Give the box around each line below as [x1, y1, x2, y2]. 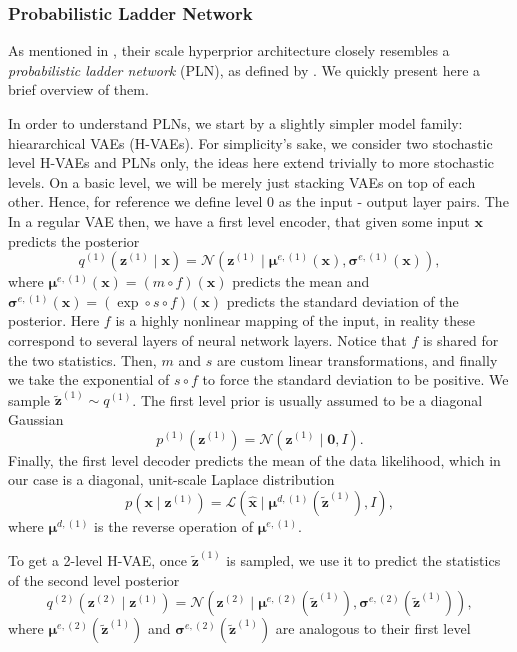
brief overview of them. [8, 79, 149, 100]
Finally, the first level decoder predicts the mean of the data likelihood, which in [8, 449, 501, 470]
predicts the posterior [8, 230, 140, 251]
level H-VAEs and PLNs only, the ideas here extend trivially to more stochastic [8, 152, 495, 173]
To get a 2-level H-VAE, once [8, 550, 188, 570]
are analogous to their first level [275, 618, 471, 639]
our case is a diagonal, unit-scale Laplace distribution [8, 469, 335, 490]
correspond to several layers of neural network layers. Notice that [8, 329, 407, 350]
